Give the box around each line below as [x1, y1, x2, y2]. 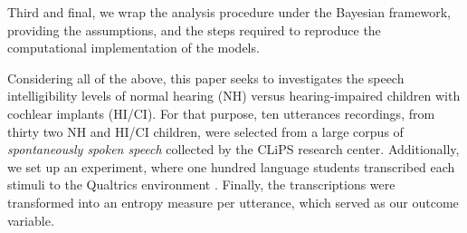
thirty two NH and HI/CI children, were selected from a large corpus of [7, 121, 404, 141]
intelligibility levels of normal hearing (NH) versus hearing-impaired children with [7, 86, 461, 105]
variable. [7, 210, 54, 229]
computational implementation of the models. [7, 38, 260, 57]
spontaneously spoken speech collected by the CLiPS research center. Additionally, [7, 140, 460, 159]
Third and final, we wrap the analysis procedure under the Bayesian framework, [7, 3, 451, 21]
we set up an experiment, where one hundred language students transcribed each [7, 157, 455, 176]
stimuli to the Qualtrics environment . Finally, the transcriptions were [7, 175, 396, 194]
